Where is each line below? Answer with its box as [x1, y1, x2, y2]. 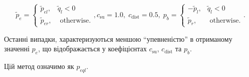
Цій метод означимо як [4, 60, 74, 71]
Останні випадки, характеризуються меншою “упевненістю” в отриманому [4, 33, 232, 44]
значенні [4, 43, 30, 54]
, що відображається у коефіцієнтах [38, 43, 147, 54]
